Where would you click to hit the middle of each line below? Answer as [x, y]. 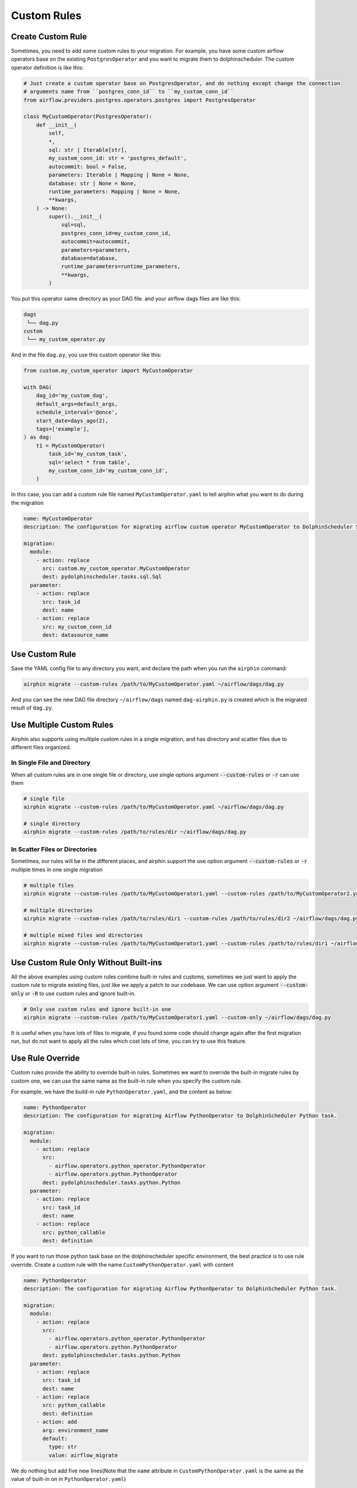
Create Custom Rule [49, 37]
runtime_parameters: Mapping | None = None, [115, 191]
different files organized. [41, 748]
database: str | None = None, [93, 183]
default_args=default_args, [77, 404]
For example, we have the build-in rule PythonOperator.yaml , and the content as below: [122, 1092]
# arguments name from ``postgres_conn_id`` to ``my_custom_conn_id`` [129, 92]
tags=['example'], [63, 429]
